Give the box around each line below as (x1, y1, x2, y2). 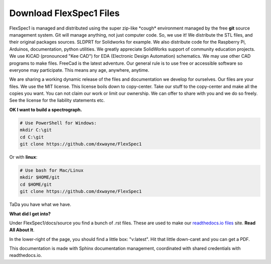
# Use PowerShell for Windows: (20, 120, 97, 125)
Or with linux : (9, 154, 38, 160)
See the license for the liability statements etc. (9, 97, 105, 103)
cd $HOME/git (20, 181, 52, 187)
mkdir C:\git (20, 127, 52, 133)
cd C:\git (20, 134, 44, 140)
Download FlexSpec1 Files (9, 8, 120, 19)
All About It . (9, 227, 35, 233)
